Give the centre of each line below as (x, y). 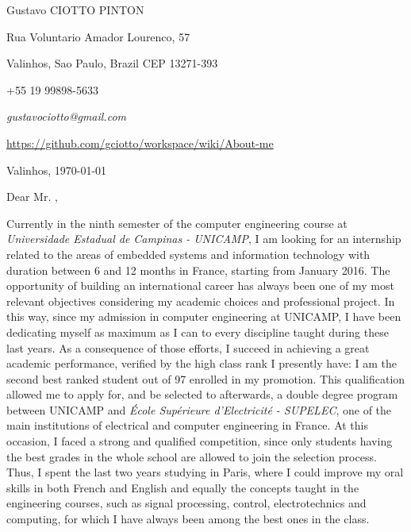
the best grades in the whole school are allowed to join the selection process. (192, 456)
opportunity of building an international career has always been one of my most (200, 285)
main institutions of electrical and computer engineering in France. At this (187, 425)
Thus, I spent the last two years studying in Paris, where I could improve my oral (205, 472)
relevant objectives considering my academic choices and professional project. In (201, 301)
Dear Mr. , (32, 197)
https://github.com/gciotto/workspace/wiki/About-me (140, 143)
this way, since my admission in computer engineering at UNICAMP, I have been (204, 316)
